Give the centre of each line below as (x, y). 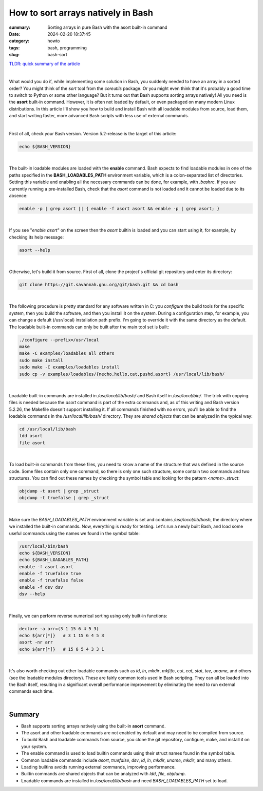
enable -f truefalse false (51, 580)
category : (19, 41)
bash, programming (67, 48)
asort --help (35, 250)
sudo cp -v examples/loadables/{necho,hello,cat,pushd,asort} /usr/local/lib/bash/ (122, 374)
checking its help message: (37, 237)
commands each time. (31, 691)
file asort (32, 443)
